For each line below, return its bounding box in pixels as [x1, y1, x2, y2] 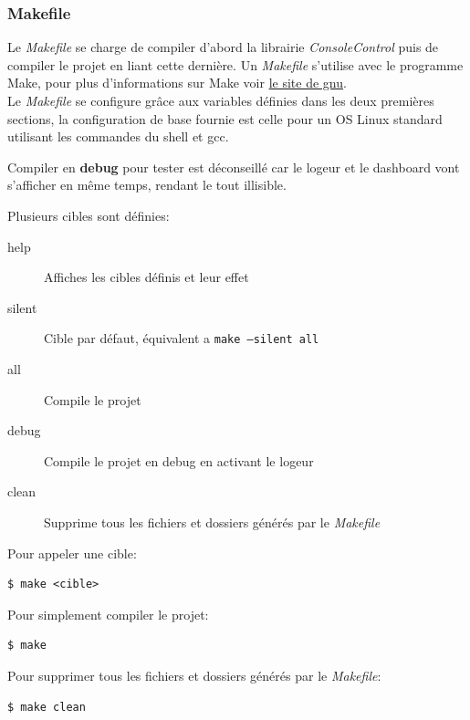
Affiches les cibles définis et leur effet [44, 267, 249, 287]
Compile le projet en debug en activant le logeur [44, 451, 314, 470]
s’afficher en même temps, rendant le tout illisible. [7, 175, 287, 194]
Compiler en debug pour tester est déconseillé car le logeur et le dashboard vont [7, 157, 460, 176]
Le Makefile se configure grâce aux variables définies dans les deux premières [7, 91, 434, 110]
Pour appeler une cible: [7, 543, 137, 562]
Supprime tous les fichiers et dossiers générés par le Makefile [44, 512, 381, 531]
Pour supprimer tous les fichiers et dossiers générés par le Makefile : [7, 665, 381, 684]
